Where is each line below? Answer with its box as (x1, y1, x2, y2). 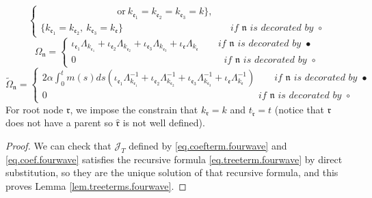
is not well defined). (122, 115, 205, 130)
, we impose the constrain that (70, 102, 198, 116)
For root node (5, 102, 64, 116)
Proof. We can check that (5, 138, 111, 152)
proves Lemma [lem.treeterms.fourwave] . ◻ (5, 178, 187, 193)
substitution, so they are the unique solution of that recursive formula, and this (5, 165, 338, 180)
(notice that (274, 102, 325, 116)
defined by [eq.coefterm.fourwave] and (129, 138, 287, 152)
